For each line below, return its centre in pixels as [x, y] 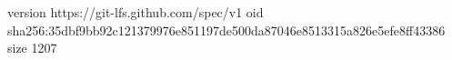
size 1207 [32, 48]
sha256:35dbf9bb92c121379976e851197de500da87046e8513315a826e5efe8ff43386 [226, 30]
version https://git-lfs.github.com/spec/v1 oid [136, 12]
